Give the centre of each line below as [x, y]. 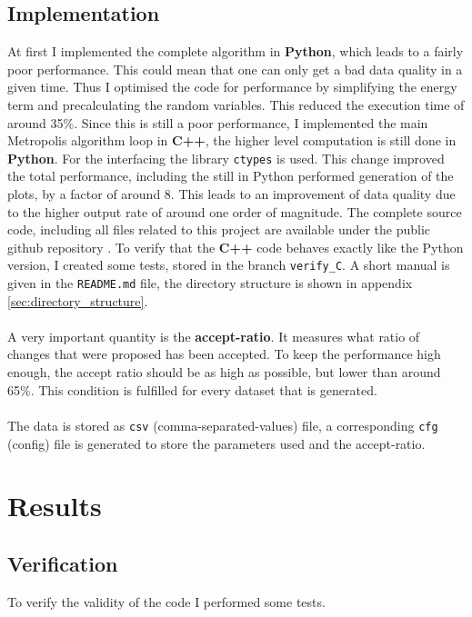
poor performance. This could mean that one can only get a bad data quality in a [235, 69]
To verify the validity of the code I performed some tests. [166, 601]
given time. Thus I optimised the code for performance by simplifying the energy [232, 87]
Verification [63, 563]
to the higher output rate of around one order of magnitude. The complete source [235, 211]
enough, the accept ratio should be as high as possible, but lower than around [224, 372]
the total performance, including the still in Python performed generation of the [231, 176]
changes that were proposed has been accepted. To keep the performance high [224, 354]
